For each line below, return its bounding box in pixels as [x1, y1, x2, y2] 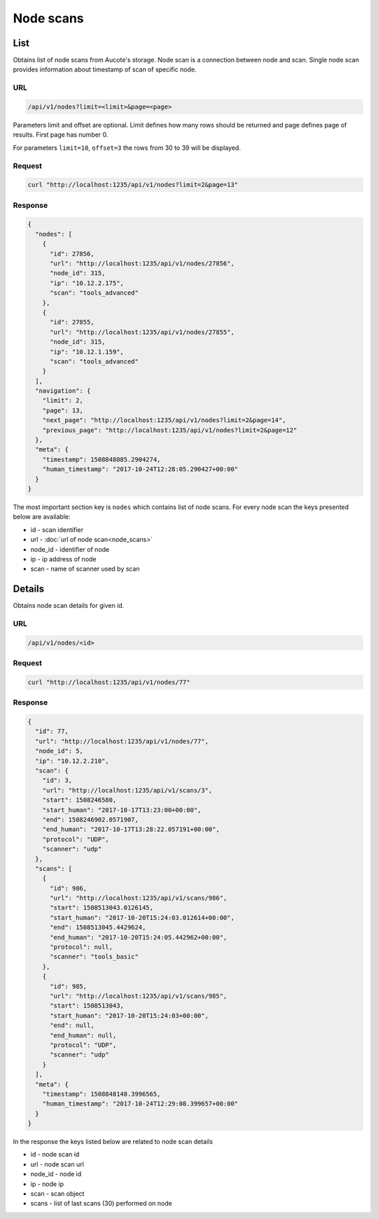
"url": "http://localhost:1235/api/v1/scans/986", [50, 894, 227, 903]
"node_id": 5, [35, 747, 84, 755]
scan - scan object [30, 1190, 85, 1198]
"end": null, [50, 1022, 94, 1029]
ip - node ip [30, 1180, 64, 1188]
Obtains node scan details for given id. [13, 601, 125, 610]
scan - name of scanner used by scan [30, 564, 140, 573]
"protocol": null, [50, 943, 113, 952]
